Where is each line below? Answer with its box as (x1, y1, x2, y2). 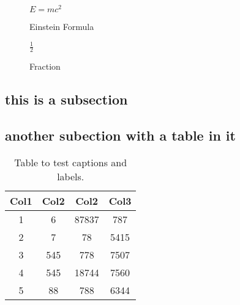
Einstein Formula (29, 20, 94, 33)
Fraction (29, 60, 61, 73)
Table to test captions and (14, 155, 127, 169)
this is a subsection (5, 90, 128, 108)
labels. (57, 169, 84, 183)
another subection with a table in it (5, 125, 236, 144)
